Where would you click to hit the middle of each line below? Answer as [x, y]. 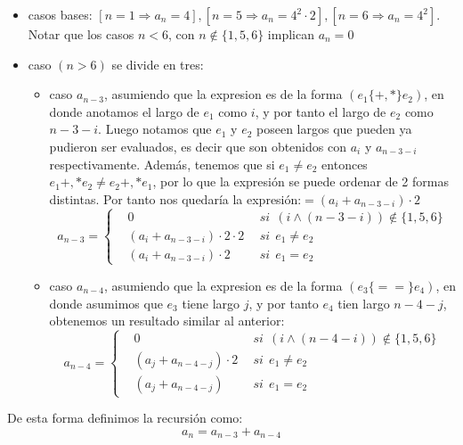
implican [291, 34]
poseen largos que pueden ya [334, 129]
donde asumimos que [106, 303]
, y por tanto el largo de [321, 111]
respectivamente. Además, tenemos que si [162, 164]
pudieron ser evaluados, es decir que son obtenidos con [198, 146]
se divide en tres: [158, 64]
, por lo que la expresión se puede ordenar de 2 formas [301, 181]
